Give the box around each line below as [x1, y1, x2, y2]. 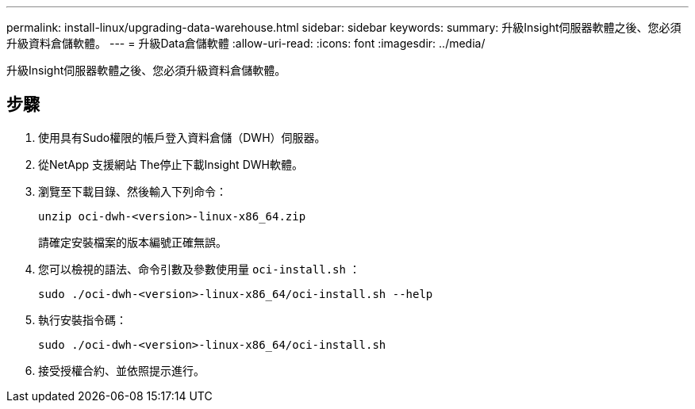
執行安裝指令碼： [38, 312, 127, 327]
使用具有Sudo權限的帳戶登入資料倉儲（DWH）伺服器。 [38, 130, 326, 144]
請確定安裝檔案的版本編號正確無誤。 [38, 235, 227, 249]
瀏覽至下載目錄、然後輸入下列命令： [38, 184, 227, 198]
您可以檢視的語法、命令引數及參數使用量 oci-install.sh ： [38, 262, 360, 276]
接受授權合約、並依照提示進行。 [38, 363, 205, 377]
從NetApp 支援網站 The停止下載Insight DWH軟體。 [38, 157, 303, 171]
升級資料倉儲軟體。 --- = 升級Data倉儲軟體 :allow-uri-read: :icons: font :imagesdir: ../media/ [6, 36, 486, 50]
